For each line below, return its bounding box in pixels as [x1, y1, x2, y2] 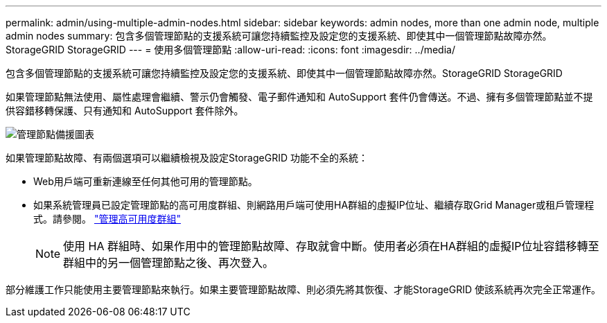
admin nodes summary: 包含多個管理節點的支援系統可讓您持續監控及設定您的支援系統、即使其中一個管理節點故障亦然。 [6, 30, 552, 42]
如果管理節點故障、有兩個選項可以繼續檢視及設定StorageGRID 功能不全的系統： [6, 152, 368, 164]
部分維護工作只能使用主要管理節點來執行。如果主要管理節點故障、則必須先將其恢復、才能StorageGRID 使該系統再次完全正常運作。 [6, 283, 601, 295]
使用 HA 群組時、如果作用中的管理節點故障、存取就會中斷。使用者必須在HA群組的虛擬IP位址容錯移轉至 [63, 239, 599, 253]
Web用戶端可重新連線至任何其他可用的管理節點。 [33, 175, 258, 187]
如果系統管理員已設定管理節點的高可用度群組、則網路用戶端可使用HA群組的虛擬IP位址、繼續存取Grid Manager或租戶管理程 [33, 199, 595, 211]
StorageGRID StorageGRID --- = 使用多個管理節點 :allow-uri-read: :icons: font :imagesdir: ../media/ [6, 44, 455, 55]
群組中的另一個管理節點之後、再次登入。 [63, 256, 274, 270]
